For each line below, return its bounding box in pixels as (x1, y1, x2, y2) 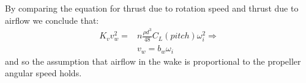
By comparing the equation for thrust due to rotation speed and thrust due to (5, 2, 299, 14)
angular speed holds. (5, 67, 82, 79)
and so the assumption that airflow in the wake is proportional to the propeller (5, 54, 301, 67)
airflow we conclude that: (5, 13, 99, 26)
